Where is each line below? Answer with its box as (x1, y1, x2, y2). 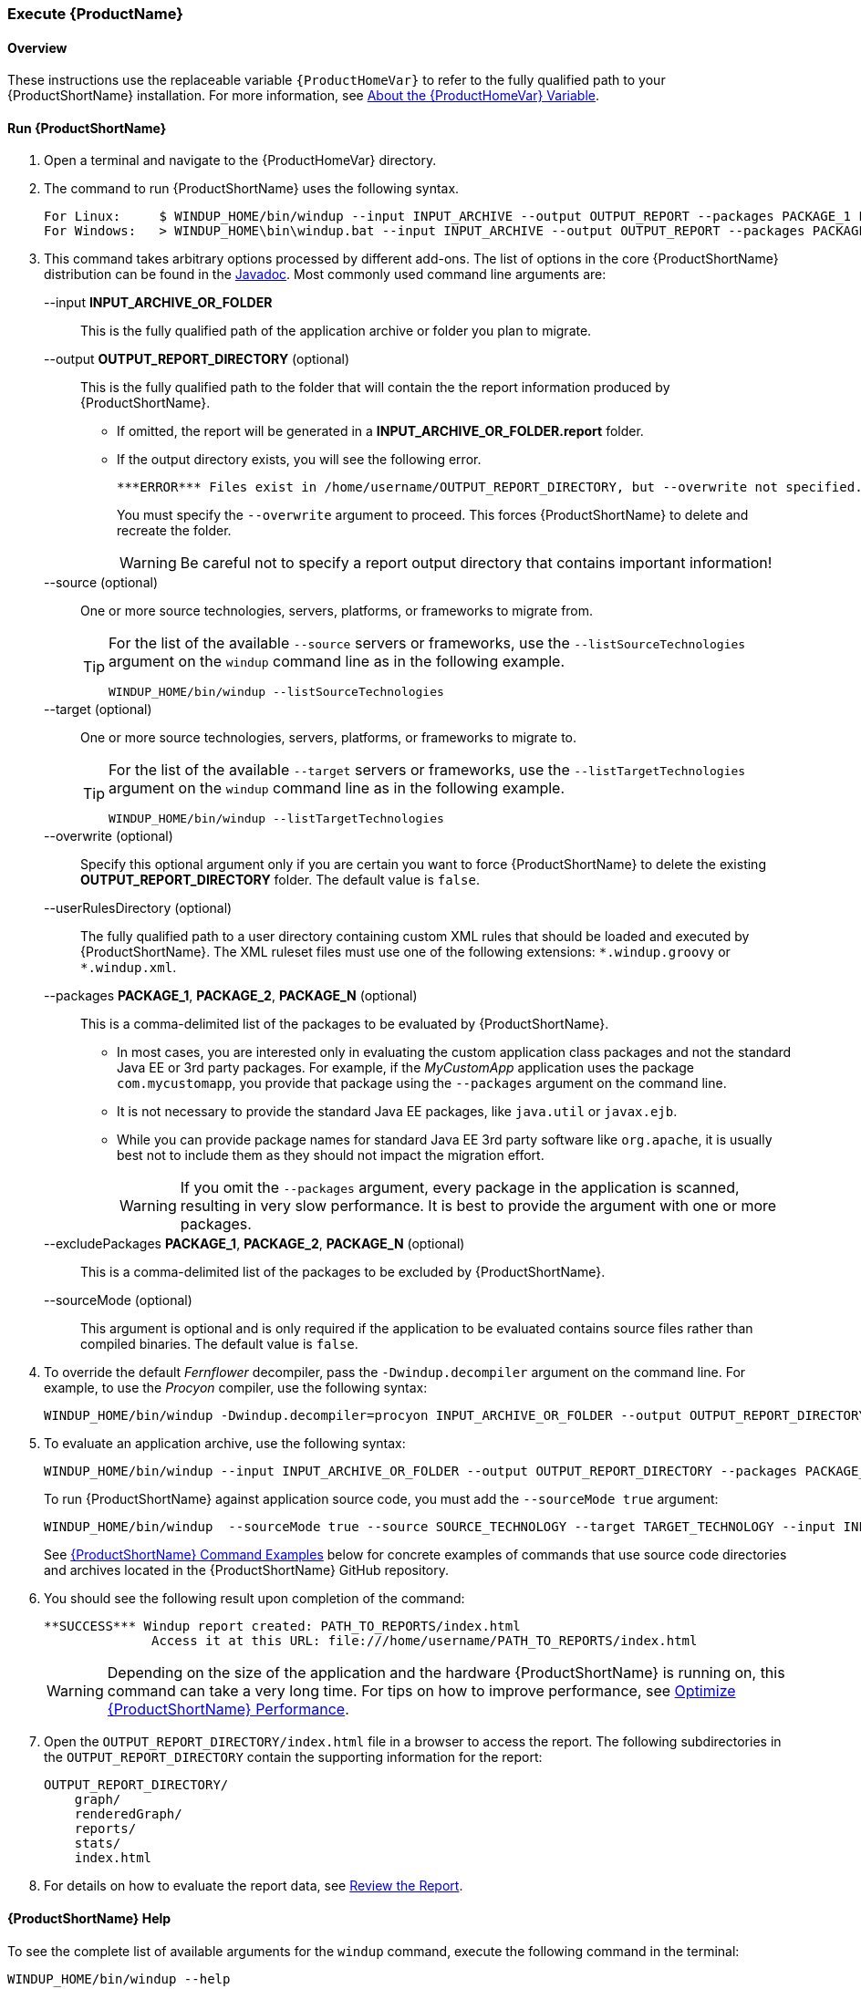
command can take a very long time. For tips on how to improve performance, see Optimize (107, 1682, 736, 1701)
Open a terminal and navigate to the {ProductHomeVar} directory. (44, 152, 437, 169)
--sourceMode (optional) (44, 1292, 192, 1309)
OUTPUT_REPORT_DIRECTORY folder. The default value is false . (80, 872, 480, 888)
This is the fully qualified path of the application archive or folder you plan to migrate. (80, 323, 592, 339)
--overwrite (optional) (44, 828, 173, 844)
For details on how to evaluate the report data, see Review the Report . (44, 1878, 463, 1894)
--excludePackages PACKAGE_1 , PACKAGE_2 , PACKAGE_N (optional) (44, 1236, 465, 1252)
